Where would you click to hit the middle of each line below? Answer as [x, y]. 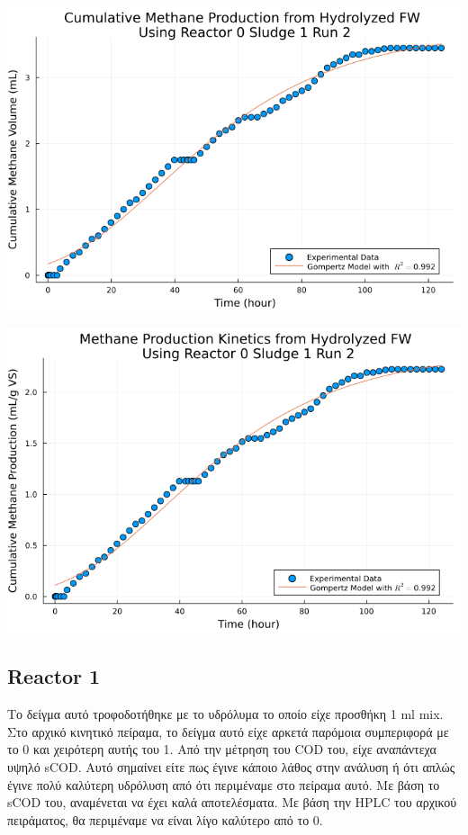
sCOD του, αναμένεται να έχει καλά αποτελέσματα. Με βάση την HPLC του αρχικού [232, 802]
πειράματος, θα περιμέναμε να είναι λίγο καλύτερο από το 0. [165, 819]
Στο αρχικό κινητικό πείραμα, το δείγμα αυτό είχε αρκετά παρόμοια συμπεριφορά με [228, 731]
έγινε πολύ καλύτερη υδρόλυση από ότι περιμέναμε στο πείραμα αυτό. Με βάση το [224, 784]
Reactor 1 [54, 676]
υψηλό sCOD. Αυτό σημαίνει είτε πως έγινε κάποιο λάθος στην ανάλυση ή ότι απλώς [231, 766]
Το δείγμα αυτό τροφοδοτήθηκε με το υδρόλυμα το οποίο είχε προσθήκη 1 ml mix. [225, 714]
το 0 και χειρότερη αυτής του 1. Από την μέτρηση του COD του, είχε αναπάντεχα [222, 749]
